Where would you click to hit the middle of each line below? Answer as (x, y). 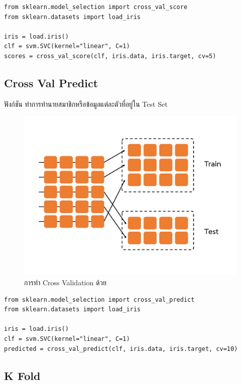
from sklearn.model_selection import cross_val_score (96, 7)
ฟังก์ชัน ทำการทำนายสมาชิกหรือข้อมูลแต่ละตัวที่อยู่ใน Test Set (86, 104)
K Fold (22, 375)
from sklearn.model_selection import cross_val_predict (99, 300)
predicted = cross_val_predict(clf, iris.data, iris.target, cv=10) (121, 349)
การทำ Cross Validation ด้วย (66, 282)
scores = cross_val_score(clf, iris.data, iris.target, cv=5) (110, 56)
